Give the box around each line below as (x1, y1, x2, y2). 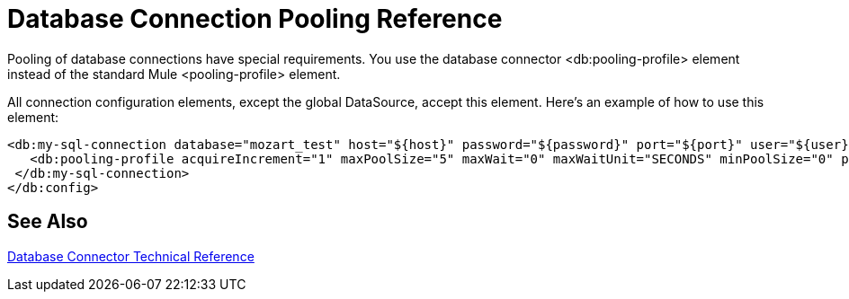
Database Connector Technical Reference (7, 248, 255, 264)
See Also (7, 210, 88, 233)
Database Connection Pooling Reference (7, 4, 503, 34)
